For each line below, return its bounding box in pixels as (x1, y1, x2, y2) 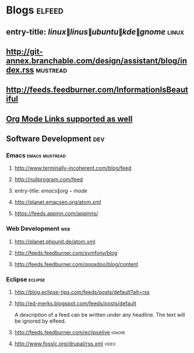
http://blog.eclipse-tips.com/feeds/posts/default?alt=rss (14, 289, 150, 296)
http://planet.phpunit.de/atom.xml (14, 238, 96, 245)
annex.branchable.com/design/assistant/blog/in (6, 56, 188, 66)
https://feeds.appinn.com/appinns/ (14, 210, 98, 217)
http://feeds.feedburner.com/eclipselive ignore (14, 329, 125, 336)
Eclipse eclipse (6, 275, 45, 283)
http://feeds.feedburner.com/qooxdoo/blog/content (14, 261, 139, 268)
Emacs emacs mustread (6, 152, 66, 160)
